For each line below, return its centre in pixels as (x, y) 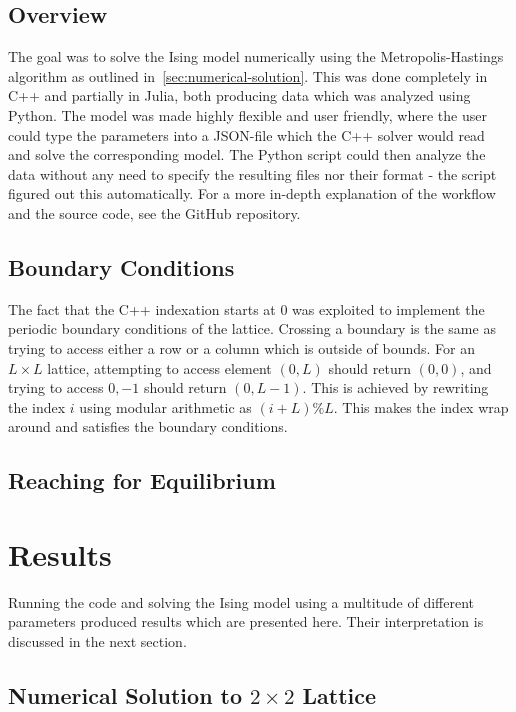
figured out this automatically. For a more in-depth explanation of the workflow (252, 193)
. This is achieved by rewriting (395, 387)
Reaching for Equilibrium (142, 480)
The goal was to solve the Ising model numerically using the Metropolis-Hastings (256, 56)
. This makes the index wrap (421, 406)
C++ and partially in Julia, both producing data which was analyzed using (239, 95)
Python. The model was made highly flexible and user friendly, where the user (247, 114)
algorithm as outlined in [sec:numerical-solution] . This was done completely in (248, 75)
